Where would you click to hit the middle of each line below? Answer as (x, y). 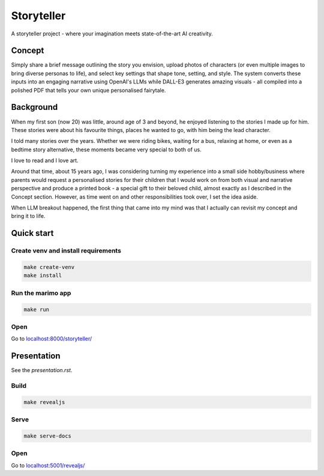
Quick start (32, 233)
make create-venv (49, 267)
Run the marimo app (41, 293)
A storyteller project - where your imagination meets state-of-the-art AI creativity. (112, 34)
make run (37, 309)
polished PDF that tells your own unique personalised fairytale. (88, 90)
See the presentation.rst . (42, 370)
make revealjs (44, 402)
